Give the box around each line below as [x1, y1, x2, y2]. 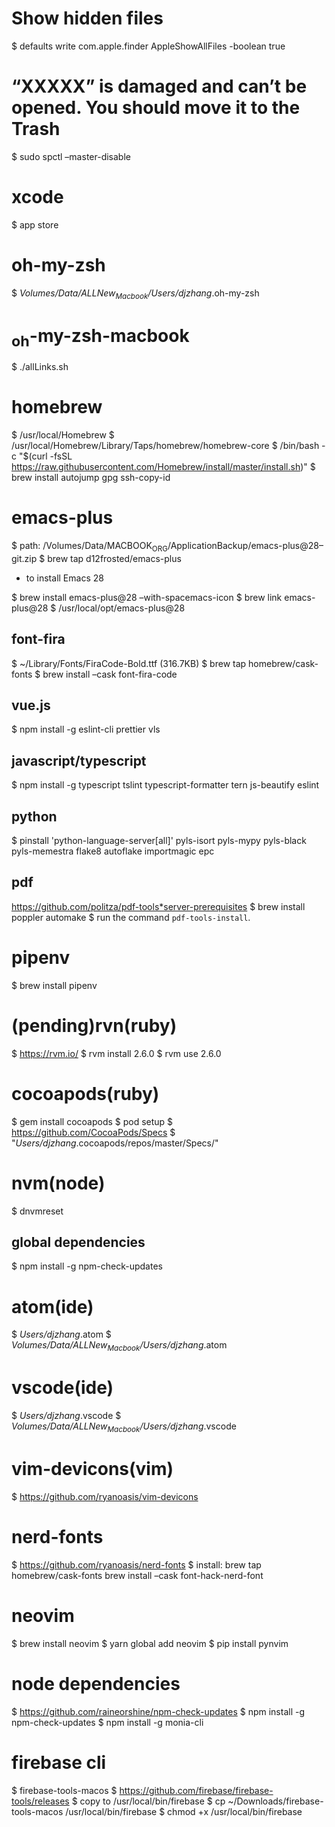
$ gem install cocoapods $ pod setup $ [11, 1115, 174, 1127]
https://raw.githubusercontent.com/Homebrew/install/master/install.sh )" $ [11, 461, 316, 473]
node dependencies [11, 1672, 181, 1695]
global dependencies [11, 1233, 146, 1251]
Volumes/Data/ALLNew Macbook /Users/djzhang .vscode [11, 1420, 237, 1434]
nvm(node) [11, 1172, 106, 1194]
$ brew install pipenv [11, 979, 98, 991]
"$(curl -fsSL [18, 450, 73, 462]
